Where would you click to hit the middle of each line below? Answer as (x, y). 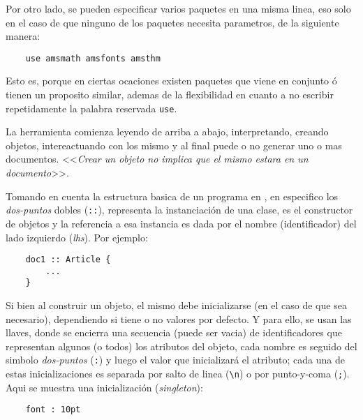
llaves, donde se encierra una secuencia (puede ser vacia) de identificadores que (174, 332)
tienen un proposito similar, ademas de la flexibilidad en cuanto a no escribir (170, 95)
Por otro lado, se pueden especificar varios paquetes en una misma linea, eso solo (178, 8)
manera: (23, 36)
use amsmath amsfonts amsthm (93, 58)
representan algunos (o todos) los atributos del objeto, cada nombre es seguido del (181, 346)
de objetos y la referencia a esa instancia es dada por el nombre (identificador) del (181, 223)
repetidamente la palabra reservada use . (91, 108)
